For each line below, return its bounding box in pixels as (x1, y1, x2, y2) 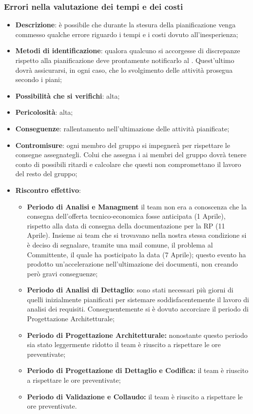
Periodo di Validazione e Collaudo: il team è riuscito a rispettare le (27, 391, 243, 401)
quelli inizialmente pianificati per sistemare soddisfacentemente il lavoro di (27, 294, 250, 304)
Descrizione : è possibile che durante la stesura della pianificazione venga (15, 20, 236, 30)
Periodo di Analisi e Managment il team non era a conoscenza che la (27, 201, 247, 211)
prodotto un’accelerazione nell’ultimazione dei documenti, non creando (27, 259, 238, 269)
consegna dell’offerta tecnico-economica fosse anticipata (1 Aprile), (27, 211, 226, 221)
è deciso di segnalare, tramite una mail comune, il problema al (27, 239, 213, 249)
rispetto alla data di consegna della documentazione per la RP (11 (27, 220, 225, 230)
